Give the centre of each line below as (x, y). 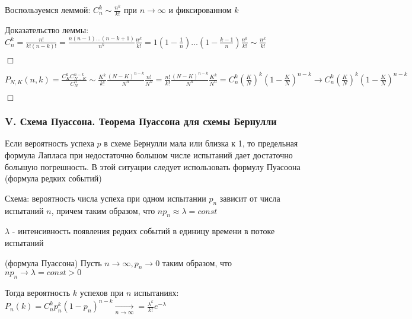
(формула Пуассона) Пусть (53, 262)
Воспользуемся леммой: (48, 9)
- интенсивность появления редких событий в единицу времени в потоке (143, 231)
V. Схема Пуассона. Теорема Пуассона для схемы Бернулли (141, 121)
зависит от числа (250, 198)
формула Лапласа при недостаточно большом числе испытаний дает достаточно (149, 155)
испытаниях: (156, 293)
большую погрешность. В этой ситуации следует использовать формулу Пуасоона (153, 166)
